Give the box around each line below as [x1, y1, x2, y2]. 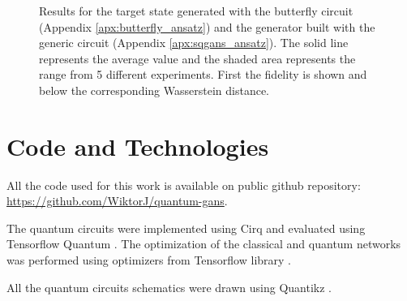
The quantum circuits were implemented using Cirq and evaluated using [6, 219, 366, 236]
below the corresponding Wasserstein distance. [39, 81, 270, 98]
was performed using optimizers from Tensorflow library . [6, 252, 291, 269]
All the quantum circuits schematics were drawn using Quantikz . [6, 278, 332, 295]
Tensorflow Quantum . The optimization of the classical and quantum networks [6, 235, 401, 252]
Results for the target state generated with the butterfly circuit [39, 2, 353, 19]
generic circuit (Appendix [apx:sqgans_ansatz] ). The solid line [39, 34, 349, 51]
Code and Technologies [6, 129, 269, 162]
